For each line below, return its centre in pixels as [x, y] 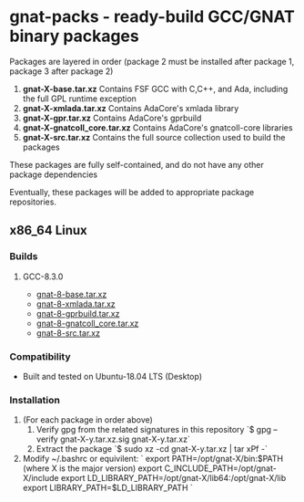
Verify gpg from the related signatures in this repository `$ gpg [153, 430]
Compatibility [40, 356]
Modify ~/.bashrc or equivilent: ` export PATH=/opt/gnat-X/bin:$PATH [153, 459]
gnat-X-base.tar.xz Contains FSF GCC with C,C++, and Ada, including [155, 89]
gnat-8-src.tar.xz [68, 333]
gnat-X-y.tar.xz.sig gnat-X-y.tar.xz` [126, 439]
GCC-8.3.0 [43, 277]
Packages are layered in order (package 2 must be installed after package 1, [152, 61]
